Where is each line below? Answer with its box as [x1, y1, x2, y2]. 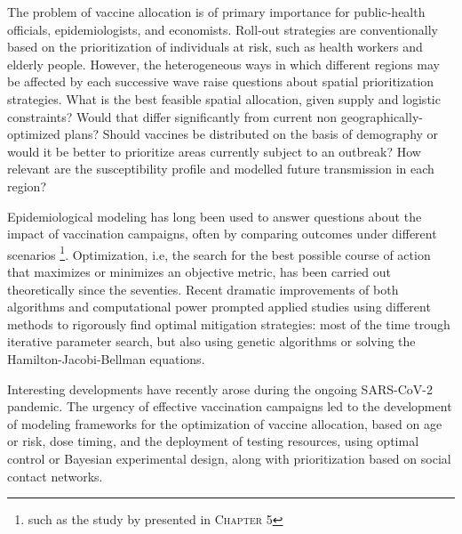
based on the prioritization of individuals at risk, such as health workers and [7, 37, 423, 56]
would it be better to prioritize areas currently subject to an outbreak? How [7, 142, 421, 160]
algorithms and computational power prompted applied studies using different [7, 297, 431, 316]
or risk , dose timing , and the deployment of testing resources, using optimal [7, 432, 419, 450]
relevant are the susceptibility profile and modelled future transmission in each [7, 159, 434, 178]
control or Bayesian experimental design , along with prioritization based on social [7, 449, 451, 467]
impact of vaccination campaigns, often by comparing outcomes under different [7, 224, 437, 243]
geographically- [340, 107, 423, 125]
